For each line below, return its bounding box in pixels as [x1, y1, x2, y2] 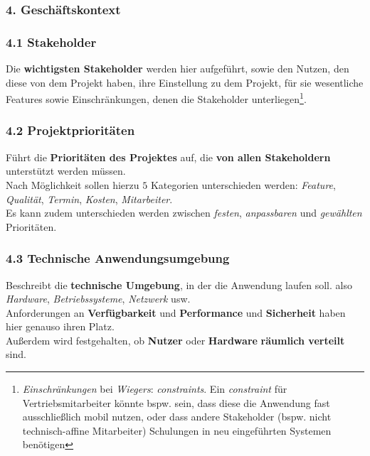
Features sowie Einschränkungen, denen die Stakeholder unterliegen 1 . [6, 89, 307, 106]
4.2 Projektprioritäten [6, 121, 135, 139]
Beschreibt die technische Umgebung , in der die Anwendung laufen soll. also [6, 277, 352, 292]
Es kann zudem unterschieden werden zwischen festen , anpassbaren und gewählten [6, 205, 362, 220]
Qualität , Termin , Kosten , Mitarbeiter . [6, 191, 173, 206]
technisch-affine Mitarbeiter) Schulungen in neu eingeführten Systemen [22, 423, 332, 438]
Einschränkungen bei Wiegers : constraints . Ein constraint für [22, 381, 287, 396]
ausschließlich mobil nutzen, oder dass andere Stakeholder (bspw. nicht [22, 409, 332, 424]
